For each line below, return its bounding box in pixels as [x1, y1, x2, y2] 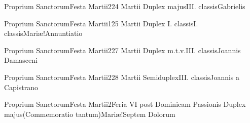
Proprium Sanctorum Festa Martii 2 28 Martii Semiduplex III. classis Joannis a [4, 71, 240, 82]
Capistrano [4, 81, 39, 92]
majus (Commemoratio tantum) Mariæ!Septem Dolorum [4, 108, 175, 119]
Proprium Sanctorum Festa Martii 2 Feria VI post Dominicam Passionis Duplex [4, 99, 246, 109]
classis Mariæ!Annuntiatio [4, 28, 83, 38]
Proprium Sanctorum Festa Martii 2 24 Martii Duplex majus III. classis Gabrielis [4, 1, 245, 11]
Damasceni [4, 55, 38, 65]
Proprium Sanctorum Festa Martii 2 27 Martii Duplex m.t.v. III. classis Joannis [4, 45, 241, 55]
